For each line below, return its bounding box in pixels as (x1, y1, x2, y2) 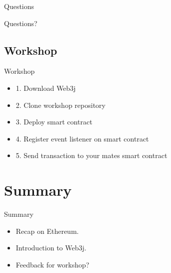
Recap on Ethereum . (15, 225, 79, 236)
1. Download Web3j (15, 82, 76, 93)
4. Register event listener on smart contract (15, 133, 149, 144)
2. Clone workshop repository (15, 99, 105, 110)
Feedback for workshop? (15, 259, 89, 269)
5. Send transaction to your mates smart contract (15, 150, 167, 161)
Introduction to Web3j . (15, 242, 86, 253)
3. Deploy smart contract (15, 116, 92, 127)
